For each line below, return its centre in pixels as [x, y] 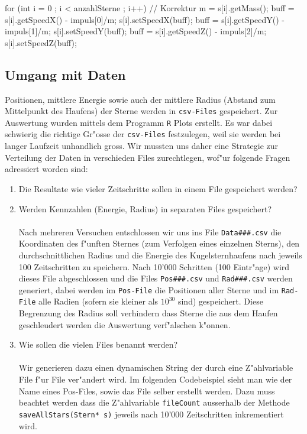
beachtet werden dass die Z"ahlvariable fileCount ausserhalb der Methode [154, 402]
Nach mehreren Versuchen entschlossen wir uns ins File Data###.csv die [150, 231]
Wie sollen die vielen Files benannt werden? [98, 344]
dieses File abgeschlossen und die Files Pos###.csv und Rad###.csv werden [156, 278]
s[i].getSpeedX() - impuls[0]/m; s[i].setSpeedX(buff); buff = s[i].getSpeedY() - [145, 19]
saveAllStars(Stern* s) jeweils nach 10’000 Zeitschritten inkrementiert [151, 414]
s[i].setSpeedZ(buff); [41, 42]
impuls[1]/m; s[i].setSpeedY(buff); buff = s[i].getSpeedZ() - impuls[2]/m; [136, 31]
